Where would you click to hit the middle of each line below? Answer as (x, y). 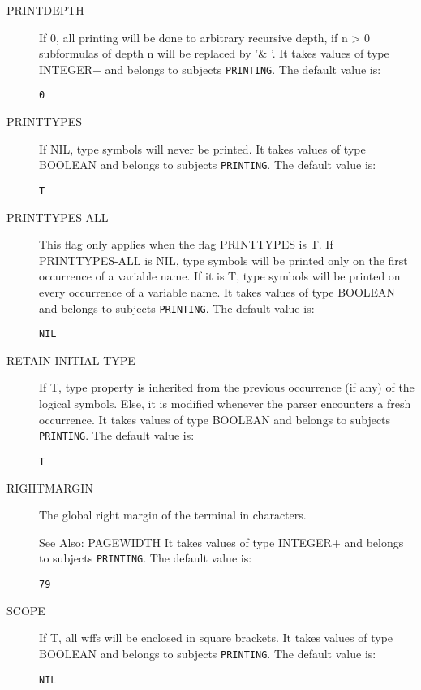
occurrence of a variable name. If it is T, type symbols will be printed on (220, 276)
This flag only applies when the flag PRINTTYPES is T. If (186, 244)
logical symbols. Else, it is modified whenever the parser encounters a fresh (225, 404)
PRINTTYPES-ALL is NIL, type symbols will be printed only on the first (223, 260)
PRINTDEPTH (45, 10)
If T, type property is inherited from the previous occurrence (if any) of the (227, 387)
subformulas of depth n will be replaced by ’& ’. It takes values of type (214, 53)
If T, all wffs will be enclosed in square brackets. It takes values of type (216, 638)
